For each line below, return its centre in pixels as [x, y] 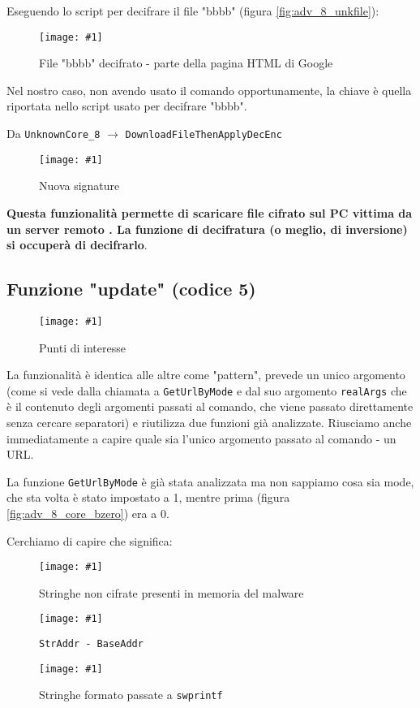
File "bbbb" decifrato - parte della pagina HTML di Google [186, 63]
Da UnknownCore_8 [54, 134]
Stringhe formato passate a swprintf [131, 695]
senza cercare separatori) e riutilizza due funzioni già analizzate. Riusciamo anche [209, 423]
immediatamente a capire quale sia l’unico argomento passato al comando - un [201, 438]
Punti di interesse [82, 347]
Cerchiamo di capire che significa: [90, 540]
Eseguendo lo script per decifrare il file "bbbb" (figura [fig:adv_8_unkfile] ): [193, 11]
